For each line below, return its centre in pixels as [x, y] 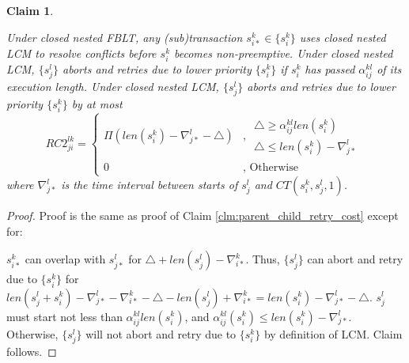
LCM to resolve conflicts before [81, 53]
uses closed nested [343, 37]
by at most [97, 104]
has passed [330, 68]
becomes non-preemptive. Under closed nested [284, 53]
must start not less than [64, 316]
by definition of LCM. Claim [333, 333]
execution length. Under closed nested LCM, [113, 87]
